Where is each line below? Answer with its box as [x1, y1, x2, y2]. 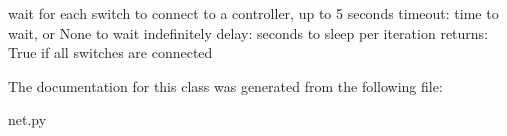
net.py [8, 109, 47, 130]
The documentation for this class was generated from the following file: [8, 75, 443, 96]
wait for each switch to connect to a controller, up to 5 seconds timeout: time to [8, 3, 499, 23]
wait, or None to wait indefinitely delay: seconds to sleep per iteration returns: [8, 22, 489, 43]
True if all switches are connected [8, 42, 213, 63]
